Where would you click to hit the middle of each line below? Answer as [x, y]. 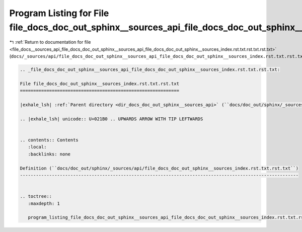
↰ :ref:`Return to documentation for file [50, 42]
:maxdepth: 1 [44, 203]
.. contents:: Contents [49, 140]
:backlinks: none [49, 154]
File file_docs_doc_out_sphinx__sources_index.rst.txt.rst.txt [100, 84]
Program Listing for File [59, 13]
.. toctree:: [36, 197]
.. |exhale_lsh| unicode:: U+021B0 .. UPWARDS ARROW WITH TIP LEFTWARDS [111, 119]
